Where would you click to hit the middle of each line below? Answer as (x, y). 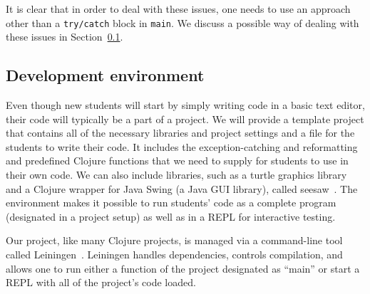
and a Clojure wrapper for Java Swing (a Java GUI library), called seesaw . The (182, 188)
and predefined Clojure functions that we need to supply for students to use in (177, 161)
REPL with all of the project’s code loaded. (101, 282)
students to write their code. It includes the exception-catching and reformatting (182, 146)
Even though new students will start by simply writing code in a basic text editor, (185, 105)
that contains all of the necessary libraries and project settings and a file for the (180, 133)
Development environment (105, 75)
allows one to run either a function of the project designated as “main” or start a (183, 268)
